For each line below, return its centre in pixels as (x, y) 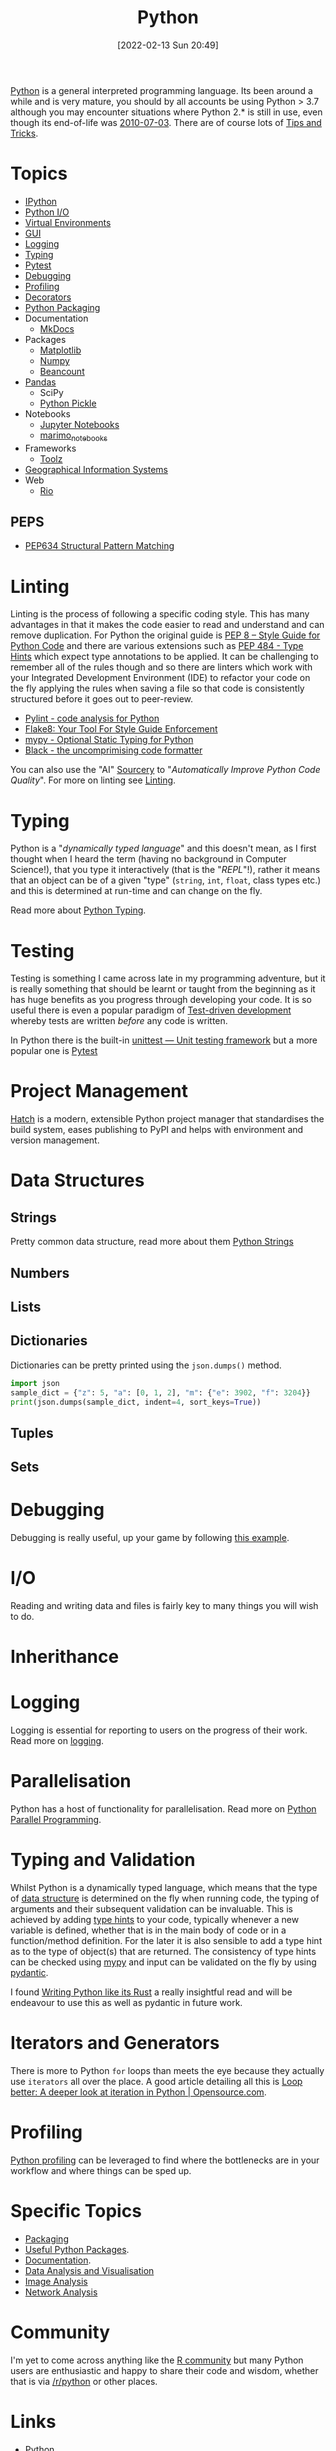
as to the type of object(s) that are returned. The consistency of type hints (163, 1952)
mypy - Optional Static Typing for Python (109, 740)
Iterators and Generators (115, 2043)
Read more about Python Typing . (78, 910)
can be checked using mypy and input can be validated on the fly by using (163, 1962)
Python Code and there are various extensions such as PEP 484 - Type (157, 646)
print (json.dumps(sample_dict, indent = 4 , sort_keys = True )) (136, 1402)
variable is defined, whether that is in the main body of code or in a (148, 1930)
